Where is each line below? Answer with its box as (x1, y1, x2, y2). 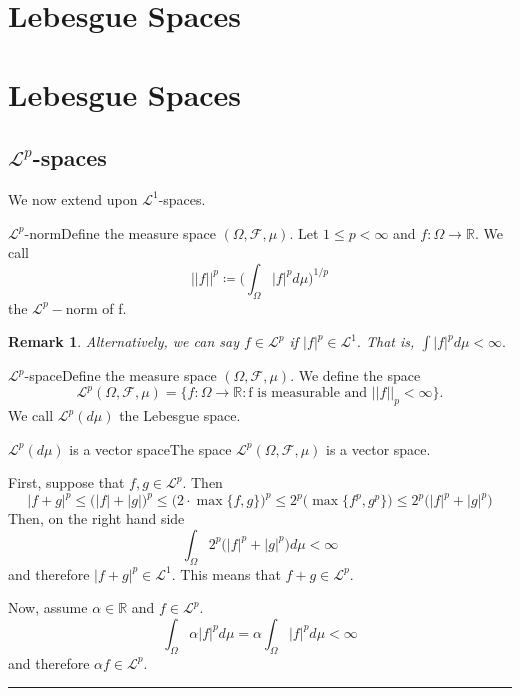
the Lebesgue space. (119, 405, 241, 426)
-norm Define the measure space (24, 222, 216, 243)
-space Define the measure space (24, 365, 217, 386)
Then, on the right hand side (8, 508, 185, 529)
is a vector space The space (69, 438, 232, 459)
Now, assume (8, 597, 88, 618)
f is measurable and (248, 386, 368, 401)
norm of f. (65, 297, 127, 318)
